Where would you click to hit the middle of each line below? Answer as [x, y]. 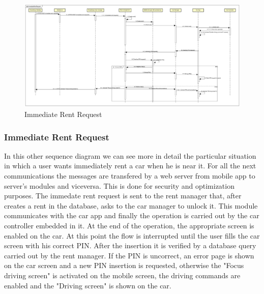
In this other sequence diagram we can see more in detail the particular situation [130, 155]
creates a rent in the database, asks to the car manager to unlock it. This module [131, 205]
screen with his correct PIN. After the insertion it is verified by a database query [130, 245]
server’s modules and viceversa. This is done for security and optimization [119, 185]
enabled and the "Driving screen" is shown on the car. [88, 285]
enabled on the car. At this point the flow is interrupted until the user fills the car [132, 235]
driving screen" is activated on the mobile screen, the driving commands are [122, 275]
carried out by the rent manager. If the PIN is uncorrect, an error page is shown [129, 255]
